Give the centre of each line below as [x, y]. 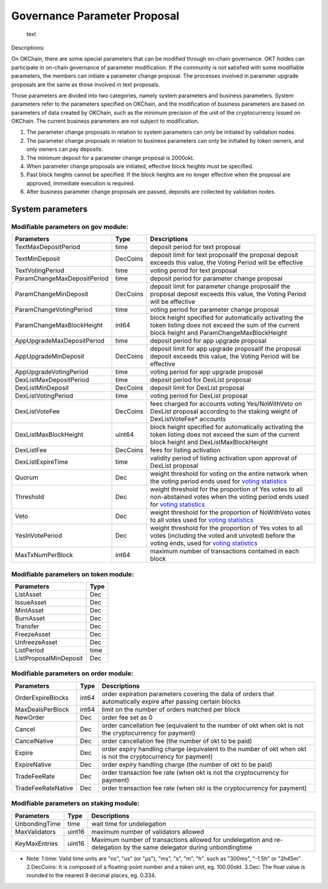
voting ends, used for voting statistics [204, 543]
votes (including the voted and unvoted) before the [223, 536]
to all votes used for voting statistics [201, 520]
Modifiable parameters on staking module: [75, 803]
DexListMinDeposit [42, 388]
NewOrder [30, 717]
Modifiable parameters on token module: [73, 574]
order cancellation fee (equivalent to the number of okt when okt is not [203, 725]
